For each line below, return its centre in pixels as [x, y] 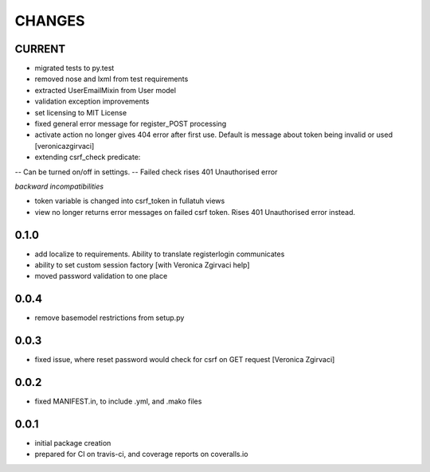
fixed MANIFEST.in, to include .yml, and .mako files [118, 401]
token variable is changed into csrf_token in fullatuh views [130, 201]
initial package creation [73, 443]
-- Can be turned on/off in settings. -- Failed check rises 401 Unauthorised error [146, 172]
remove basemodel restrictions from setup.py [109, 318]
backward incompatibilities [59, 186]
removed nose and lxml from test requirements [111, 79]
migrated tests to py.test [74, 68]
